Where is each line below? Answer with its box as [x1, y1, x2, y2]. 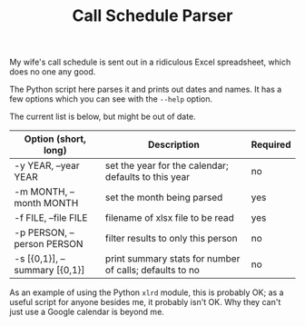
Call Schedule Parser [72, 5, 233, 26]
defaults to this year [104, 171, 191, 183]
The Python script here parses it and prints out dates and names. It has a [9, 84, 282, 95]
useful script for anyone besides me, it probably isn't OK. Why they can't [9, 297, 281, 308]
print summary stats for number [104, 252, 241, 265]
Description [148, 138, 200, 151]
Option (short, [24, 133, 86, 145]
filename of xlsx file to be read [104, 212, 234, 224]
